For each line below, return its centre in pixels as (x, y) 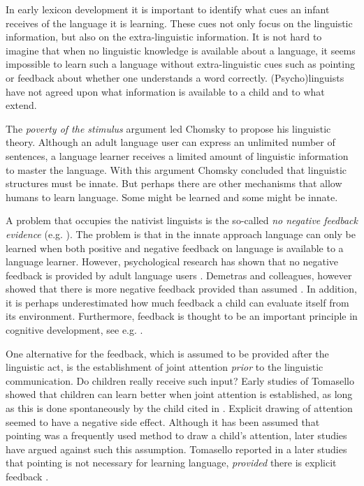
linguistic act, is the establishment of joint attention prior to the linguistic (165, 367)
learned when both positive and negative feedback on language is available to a (175, 248)
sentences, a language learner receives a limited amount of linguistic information (177, 155)
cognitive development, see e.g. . (74, 330)
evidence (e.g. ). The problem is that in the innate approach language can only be (181, 234)
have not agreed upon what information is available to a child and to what (165, 91)
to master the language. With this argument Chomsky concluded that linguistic (176, 169)
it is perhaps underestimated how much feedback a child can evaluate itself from (177, 302)
